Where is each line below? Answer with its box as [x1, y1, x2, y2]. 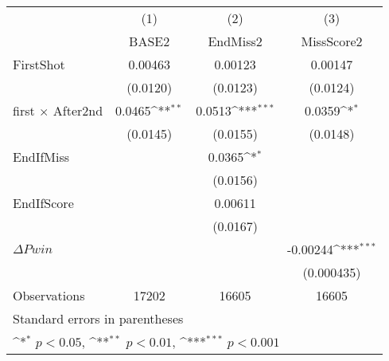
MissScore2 [301, 32, 363, 50]
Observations [13, 286, 85, 304]
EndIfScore [13, 194, 74, 212]
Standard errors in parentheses [13, 309, 184, 328]
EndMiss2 [208, 32, 263, 50]
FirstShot [13, 55, 65, 73]
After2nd [53, 101, 103, 120]
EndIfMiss [13, 147, 70, 166]
